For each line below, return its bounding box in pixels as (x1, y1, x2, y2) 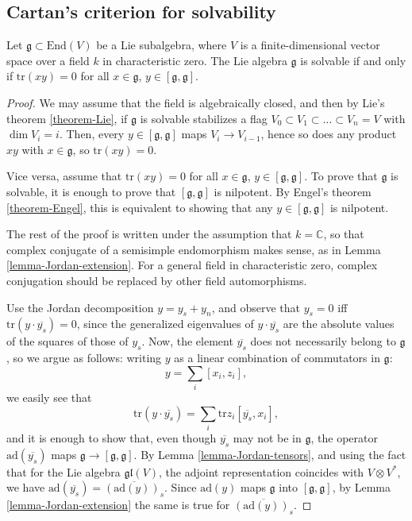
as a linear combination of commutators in (174, 349, 380, 366)
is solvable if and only (300, 52, 406, 68)
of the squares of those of (6, 333, 129, 349)
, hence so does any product (260, 125, 397, 142)
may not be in (233, 429, 302, 446)
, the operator (310, 429, 378, 446)
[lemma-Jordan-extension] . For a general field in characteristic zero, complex (6, 257, 378, 273)
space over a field (6, 52, 90, 68)
